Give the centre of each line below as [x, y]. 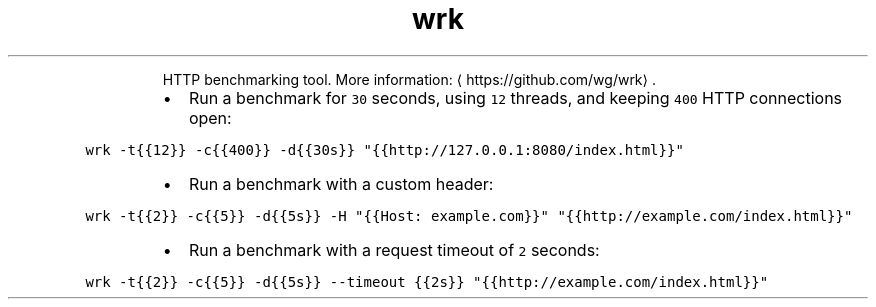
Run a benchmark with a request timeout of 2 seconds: [394, 249]
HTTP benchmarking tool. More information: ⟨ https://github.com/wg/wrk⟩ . [409, 79]
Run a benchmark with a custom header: [341, 183]
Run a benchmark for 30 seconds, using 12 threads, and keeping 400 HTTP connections [515, 97]
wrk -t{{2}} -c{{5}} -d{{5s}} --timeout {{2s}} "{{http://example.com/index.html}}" [427, 281]
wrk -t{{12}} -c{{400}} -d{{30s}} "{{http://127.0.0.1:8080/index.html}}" [384, 149]
